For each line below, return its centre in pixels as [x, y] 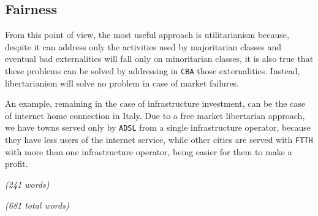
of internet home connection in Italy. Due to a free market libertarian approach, [155, 115]
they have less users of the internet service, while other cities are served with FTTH [159, 140]
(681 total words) [37, 205]
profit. [17, 164]
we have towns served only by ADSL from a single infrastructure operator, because [158, 127]
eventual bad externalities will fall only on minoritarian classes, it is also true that [159, 59]
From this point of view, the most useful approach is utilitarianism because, [147, 35]
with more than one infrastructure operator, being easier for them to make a [149, 151]
